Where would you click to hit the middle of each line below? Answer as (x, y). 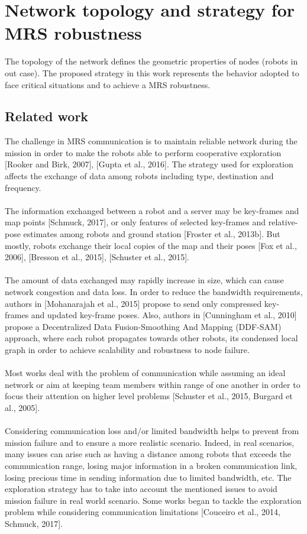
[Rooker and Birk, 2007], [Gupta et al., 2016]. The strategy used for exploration (149, 164)
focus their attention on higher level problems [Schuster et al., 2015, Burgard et (149, 396)
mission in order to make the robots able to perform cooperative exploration (143, 152)
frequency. (23, 187)
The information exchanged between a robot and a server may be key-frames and (152, 210)
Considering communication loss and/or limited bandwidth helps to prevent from (152, 431)
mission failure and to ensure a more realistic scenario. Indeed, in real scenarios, (150, 442)
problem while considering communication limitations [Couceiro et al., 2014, (143, 512)
